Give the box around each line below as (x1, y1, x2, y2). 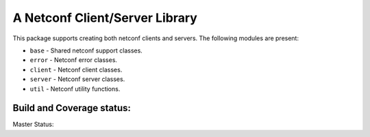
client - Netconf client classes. (29, 65, 123, 74)
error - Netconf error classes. (29, 56, 118, 64)
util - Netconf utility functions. (29, 85, 121, 93)
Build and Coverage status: (12, 102, 132, 114)
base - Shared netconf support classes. (29, 46, 143, 55)
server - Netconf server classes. (29, 75, 125, 83)
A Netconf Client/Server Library (12, 10, 198, 25)
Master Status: (12, 120, 54, 129)
